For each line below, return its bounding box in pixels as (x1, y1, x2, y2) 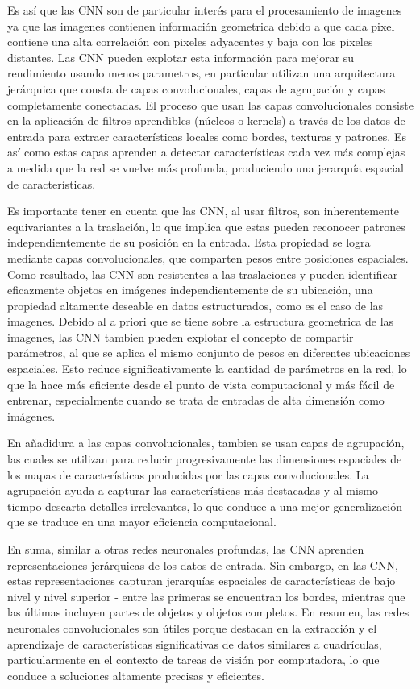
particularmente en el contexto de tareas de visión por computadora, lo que (7, 651, 380, 668)
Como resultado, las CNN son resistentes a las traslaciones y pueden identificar (7, 265, 398, 282)
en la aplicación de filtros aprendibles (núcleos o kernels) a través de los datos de (7, 112, 405, 129)
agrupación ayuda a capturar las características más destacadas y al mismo (7, 482, 378, 499)
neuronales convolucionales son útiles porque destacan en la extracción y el (7, 619, 377, 636)
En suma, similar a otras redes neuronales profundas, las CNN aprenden (7, 541, 364, 557)
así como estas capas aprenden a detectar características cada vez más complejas (7, 143, 405, 160)
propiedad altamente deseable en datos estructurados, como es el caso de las (7, 297, 384, 313)
